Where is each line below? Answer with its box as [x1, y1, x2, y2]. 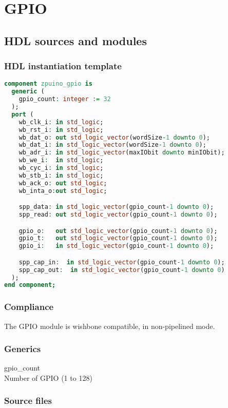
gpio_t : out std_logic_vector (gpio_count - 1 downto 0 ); [18, 235, 218, 242]
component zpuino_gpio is [4, 80, 92, 88]
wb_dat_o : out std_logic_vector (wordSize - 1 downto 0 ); [18, 133, 211, 141]
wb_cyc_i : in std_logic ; [18, 164, 104, 171]
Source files [4, 394, 52, 407]
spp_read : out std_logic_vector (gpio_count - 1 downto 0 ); [18, 211, 218, 219]
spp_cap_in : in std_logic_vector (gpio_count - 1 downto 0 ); [18, 258, 225, 266]
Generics [4, 342, 41, 355]
